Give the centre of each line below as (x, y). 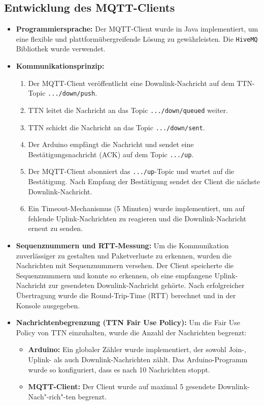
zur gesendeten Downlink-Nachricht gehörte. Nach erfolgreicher (146, 285)
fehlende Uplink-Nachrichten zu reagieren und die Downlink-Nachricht (137, 218)
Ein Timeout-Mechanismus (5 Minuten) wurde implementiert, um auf (136, 208)
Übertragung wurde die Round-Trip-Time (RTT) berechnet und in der (126, 295)
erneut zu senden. (56, 228)
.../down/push (72, 94)
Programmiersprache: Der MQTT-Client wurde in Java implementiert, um (137, 29)
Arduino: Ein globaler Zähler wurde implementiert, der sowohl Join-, (137, 349)
